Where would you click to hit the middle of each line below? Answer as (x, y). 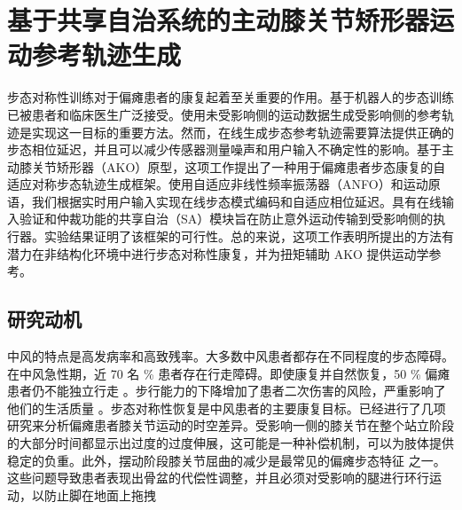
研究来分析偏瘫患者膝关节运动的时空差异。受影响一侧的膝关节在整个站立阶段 (231, 425)
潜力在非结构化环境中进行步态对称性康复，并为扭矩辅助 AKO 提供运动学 (218, 253)
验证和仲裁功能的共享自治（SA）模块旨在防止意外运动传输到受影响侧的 (226, 219)
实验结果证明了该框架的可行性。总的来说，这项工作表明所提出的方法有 (249, 236)
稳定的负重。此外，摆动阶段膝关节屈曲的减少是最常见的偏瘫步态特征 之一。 (227, 460)
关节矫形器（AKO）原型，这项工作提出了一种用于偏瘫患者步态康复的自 (239, 166)
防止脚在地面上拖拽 (100, 494)
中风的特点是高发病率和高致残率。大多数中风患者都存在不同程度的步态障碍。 (231, 356)
